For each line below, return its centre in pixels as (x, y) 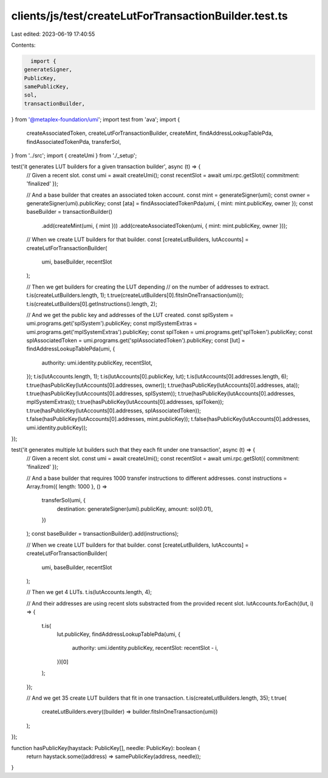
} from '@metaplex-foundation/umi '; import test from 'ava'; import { (96, 119)
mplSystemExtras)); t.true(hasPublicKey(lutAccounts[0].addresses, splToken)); (125, 402)
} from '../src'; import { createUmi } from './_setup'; (74, 155)
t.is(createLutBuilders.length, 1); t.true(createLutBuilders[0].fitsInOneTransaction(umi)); (135, 295)
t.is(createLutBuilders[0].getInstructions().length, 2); (92, 304)
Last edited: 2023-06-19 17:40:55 (53, 34)
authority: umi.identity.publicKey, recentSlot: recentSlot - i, (145, 648)
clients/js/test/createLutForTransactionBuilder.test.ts (150, 16)
